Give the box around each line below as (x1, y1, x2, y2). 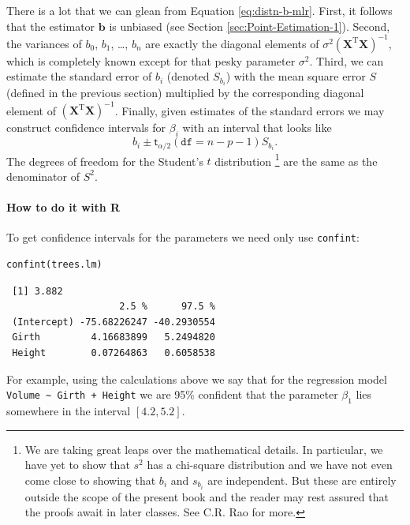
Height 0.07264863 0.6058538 (12, 347, 215, 358)
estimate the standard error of (6, 68, 152, 84)
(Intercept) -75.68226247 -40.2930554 (12, 316, 215, 328)
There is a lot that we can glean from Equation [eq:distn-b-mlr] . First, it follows (6, 2, 393, 18)
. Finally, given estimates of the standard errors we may (114, 102, 385, 118)
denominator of (6, 167, 80, 184)
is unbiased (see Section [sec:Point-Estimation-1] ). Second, (109, 17, 390, 34)
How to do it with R (6, 199, 121, 216)
